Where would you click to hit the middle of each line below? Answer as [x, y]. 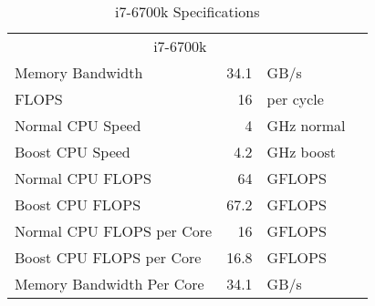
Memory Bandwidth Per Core [109, 284]
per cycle [295, 99]
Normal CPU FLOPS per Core [114, 231]
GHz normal [306, 125]
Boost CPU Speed [73, 152]
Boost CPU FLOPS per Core [108, 257]
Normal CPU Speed [78, 125]
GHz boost [301, 152]
